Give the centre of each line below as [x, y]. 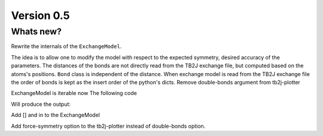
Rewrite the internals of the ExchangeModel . [66, 46]
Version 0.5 [40, 15]
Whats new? [36, 31]
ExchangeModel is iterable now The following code [74, 93]
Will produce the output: [41, 104]
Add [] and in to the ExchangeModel [55, 115]
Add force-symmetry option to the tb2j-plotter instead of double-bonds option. [108, 126]
